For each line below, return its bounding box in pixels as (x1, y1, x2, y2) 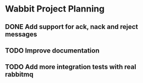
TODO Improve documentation (5, 46, 100, 55)
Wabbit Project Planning (5, 3, 105, 14)
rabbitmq (5, 70, 34, 79)
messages (5, 30, 37, 38)
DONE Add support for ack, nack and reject (5, 23, 138, 31)
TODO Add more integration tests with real (5, 63, 136, 71)
